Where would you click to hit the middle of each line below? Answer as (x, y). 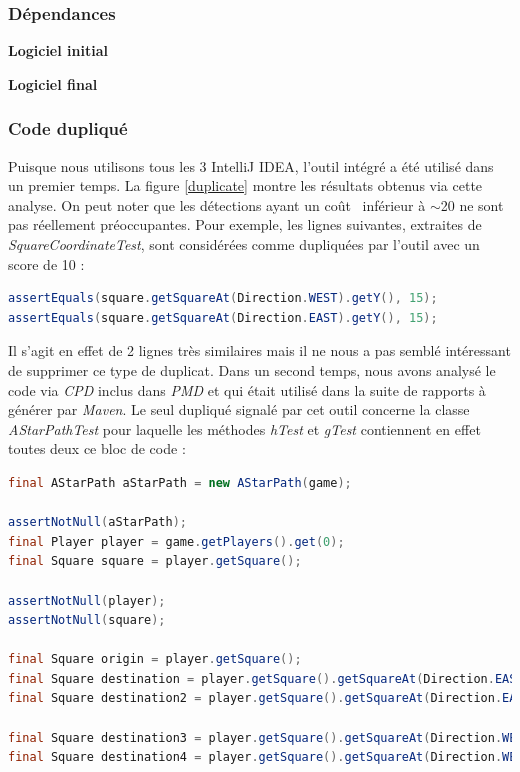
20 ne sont (472, 204)
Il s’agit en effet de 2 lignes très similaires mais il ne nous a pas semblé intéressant (259, 350)
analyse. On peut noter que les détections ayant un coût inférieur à (217, 204)
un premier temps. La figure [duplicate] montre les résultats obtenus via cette (245, 185)
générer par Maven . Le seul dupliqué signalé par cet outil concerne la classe (239, 409)
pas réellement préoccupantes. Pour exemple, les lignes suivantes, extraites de (245, 224)
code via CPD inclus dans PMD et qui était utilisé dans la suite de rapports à (247, 389)
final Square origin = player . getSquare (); (155, 659)
